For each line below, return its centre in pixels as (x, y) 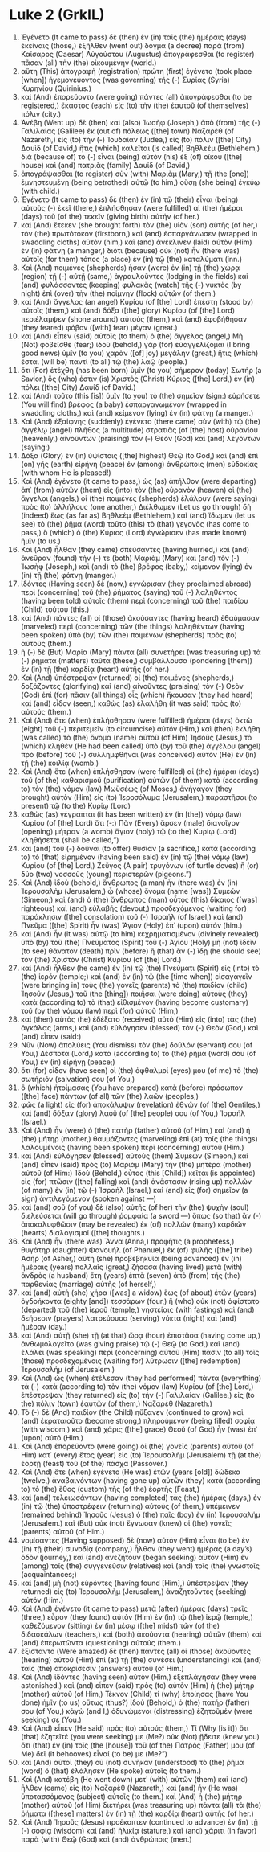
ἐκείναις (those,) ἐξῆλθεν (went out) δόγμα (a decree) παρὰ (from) (133, 45)
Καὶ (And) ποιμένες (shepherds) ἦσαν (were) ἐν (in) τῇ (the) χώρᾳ (130, 268)
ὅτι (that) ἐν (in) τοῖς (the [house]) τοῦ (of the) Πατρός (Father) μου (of (138, 1745)
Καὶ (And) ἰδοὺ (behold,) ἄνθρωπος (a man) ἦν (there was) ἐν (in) (129, 883)
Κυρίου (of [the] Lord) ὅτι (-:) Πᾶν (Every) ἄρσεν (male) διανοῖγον (130, 822)
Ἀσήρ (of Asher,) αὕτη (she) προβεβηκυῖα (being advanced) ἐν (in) (131, 1258)
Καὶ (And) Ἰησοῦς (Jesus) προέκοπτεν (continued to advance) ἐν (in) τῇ (139, 1821)
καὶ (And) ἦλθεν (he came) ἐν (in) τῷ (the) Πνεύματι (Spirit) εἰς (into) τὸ (140, 968)
